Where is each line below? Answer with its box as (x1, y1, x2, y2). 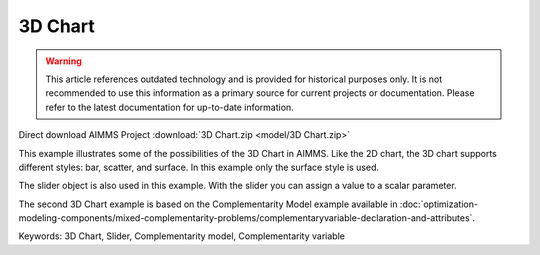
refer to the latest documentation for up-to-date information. (45, 101, 294, 113)
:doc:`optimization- (399, 198, 479, 210)
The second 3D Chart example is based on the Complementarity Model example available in (18, 198, 398, 210)
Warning (45, 55, 82, 67)
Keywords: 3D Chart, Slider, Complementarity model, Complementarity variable (18, 230, 345, 242)
